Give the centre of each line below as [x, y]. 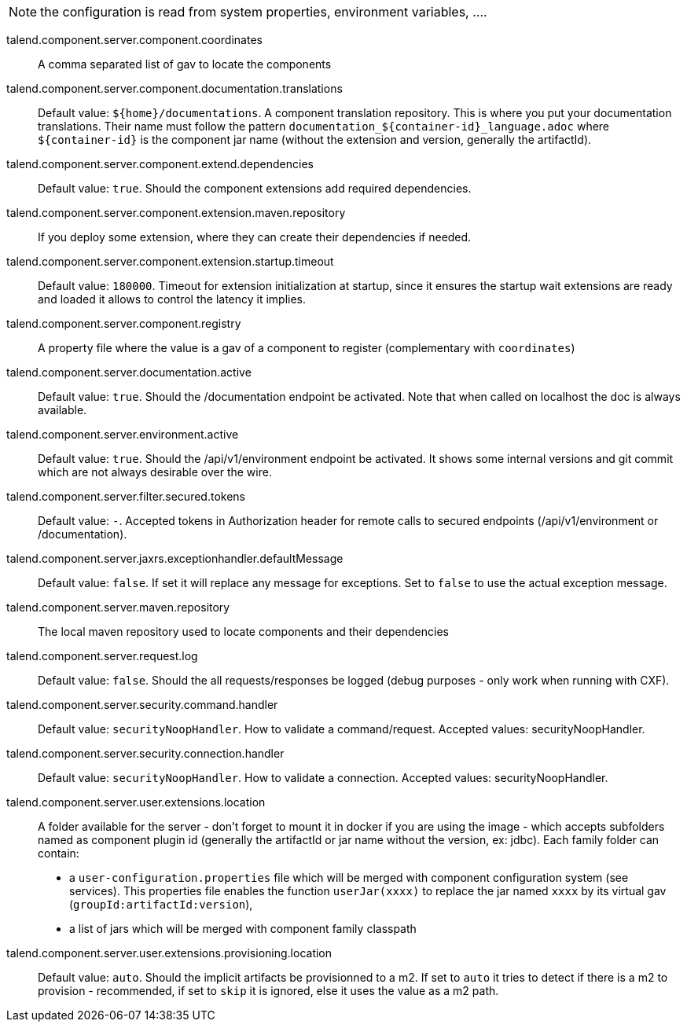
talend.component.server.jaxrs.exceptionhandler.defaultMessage [175, 558]
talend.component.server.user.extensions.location [136, 802]
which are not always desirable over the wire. [155, 472]
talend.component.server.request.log [102, 656]
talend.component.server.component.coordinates [134, 40]
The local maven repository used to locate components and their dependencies [243, 631]
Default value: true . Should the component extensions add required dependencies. [255, 188]
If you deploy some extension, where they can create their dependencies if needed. [255, 237]
